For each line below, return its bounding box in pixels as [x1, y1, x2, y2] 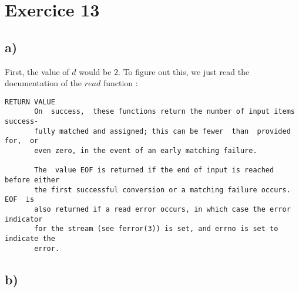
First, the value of [5, 65, 69, 77]
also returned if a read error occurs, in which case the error [34, 205, 291, 213]
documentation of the [5, 77, 82, 89]
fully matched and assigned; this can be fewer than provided [34, 127, 291, 135]
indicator [5, 215, 43, 223]
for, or [5, 137, 39, 145]
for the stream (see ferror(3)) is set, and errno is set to [34, 225, 278, 233]
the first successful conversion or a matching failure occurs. [34, 185, 291, 194]
